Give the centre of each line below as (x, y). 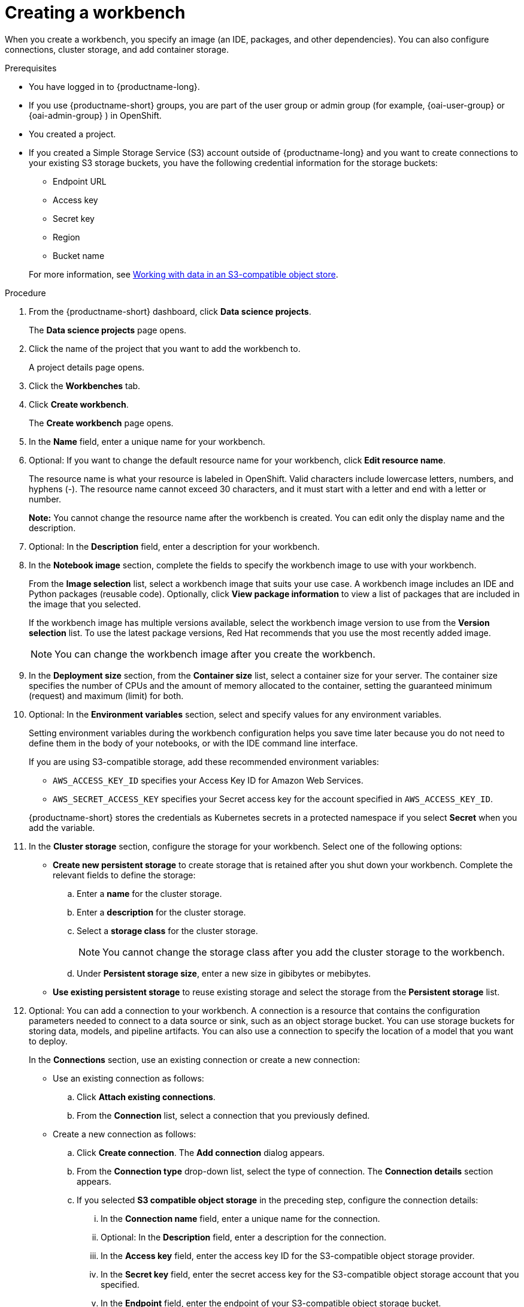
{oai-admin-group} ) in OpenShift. (95, 115)
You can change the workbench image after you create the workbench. (215, 654)
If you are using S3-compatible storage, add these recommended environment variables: (204, 761)
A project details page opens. (87, 367)
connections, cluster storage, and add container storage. (117, 49)
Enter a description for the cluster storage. (161, 912)
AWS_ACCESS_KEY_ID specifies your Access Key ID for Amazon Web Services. (208, 780)
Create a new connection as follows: (125, 1134)
